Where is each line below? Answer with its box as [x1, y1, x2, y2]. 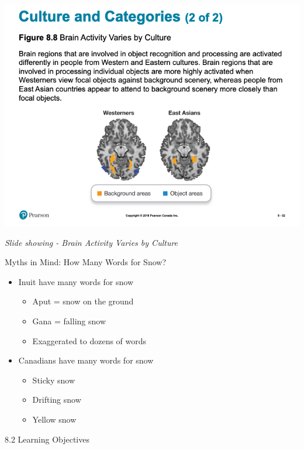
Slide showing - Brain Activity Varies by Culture [5, 236, 178, 248]
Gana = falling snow [32, 314, 106, 327]
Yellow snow [32, 413, 77, 425]
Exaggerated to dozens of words [32, 334, 147, 347]
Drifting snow [32, 393, 81, 406]
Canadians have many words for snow [18, 354, 154, 366]
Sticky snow [32, 373, 75, 386]
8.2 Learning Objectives [5, 433, 89, 445]
